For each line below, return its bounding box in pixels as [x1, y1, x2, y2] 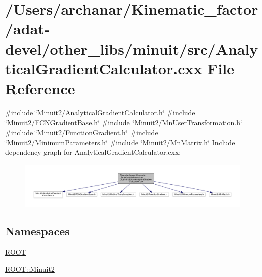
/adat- [5, 18, 50, 39]
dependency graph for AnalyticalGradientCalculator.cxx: [5, 147, 181, 157]
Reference [5, 77, 75, 98]
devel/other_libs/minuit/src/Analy [5, 38, 258, 59]
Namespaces [5, 223, 70, 239]
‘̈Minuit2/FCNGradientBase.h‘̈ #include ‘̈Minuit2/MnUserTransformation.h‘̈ [5, 117, 242, 128]
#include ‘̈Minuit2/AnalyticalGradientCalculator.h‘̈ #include [5, 107, 195, 117]
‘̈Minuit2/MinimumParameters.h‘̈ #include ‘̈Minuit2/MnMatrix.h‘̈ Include [5, 137, 235, 147]
